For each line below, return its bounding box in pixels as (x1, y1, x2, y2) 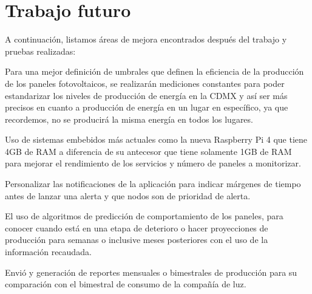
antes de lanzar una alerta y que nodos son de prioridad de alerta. (5, 189, 251, 202)
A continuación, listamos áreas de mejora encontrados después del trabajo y (5, 33, 287, 46)
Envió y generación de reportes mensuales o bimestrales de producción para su (5, 265, 297, 278)
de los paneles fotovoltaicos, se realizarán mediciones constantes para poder (5, 77, 285, 89)
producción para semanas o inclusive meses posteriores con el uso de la (5, 233, 268, 246)
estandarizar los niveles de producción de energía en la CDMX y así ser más (5, 89, 288, 101)
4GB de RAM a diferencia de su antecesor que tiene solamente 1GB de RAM (5, 145, 292, 157)
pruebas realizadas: (5, 44, 76, 57)
